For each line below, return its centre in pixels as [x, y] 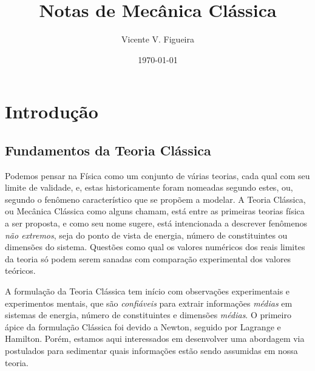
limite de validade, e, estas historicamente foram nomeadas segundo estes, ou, [149, 187]
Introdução [52, 111]
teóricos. [20, 271]
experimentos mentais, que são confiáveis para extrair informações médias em [149, 303]
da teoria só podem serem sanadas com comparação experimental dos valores [148, 258]
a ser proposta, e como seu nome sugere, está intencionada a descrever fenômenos [156, 223]
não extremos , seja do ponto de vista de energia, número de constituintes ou [146, 235]
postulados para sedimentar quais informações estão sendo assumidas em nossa [151, 351]
